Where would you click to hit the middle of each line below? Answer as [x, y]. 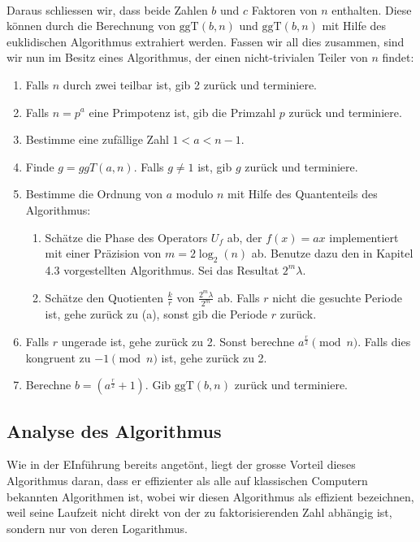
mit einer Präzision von [103, 253]
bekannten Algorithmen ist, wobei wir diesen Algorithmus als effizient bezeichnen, [210, 496]
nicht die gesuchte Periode [337, 297]
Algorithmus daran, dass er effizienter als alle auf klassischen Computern [187, 480]
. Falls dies [384, 341]
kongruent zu [58, 357]
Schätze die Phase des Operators [126, 237]
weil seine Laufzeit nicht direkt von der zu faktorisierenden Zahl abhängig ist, [199, 512]
